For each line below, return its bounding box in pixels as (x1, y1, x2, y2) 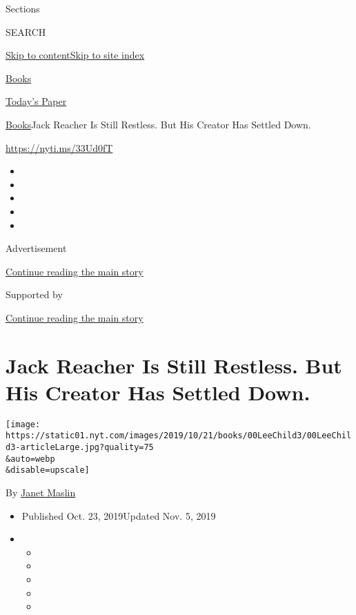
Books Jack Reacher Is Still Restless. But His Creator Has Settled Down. (6, 117, 311, 131)
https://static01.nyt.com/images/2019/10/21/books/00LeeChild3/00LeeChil (6, 431, 352, 441)
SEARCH (6, 24, 46, 39)
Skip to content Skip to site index (6, 48, 145, 62)
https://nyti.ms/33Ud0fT (6, 140, 113, 155)
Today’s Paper (6, 94, 67, 108)
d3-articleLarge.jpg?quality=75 (6, 442, 154, 453)
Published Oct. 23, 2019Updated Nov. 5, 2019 (21, 508, 216, 523)
